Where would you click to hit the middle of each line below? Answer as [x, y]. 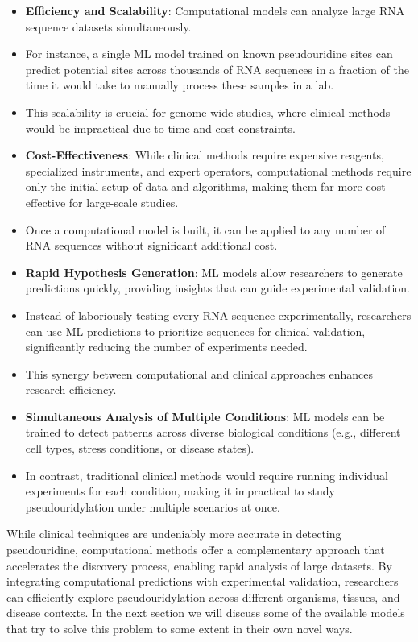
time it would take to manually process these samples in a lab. [180, 85]
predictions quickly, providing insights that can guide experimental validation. [217, 288]
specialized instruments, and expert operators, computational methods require [218, 170]
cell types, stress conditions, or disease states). [140, 448]
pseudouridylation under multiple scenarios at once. [153, 506]
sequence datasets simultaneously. [108, 26]
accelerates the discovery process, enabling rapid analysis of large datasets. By [199, 565]
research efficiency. [71, 389]
